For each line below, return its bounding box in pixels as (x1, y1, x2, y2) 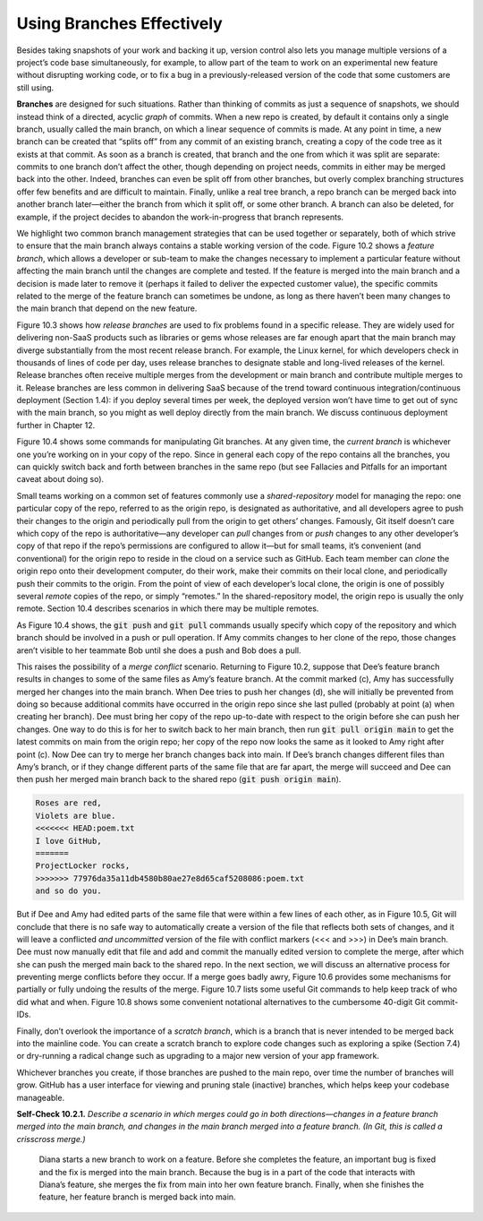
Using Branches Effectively (16, 13, 223, 33)
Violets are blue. (35, 811, 116, 821)
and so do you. (35, 886, 102, 896)
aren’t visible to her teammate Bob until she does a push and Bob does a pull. (16, 645, 301, 656)
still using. (16, 82, 55, 93)
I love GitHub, (35, 836, 102, 846)
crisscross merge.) (16, 1133, 86, 1144)
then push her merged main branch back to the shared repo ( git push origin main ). (16, 774, 342, 785)
